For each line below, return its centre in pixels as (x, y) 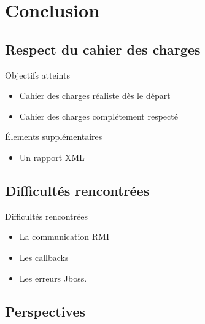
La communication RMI (64, 237)
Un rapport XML (52, 157)
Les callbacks (44, 257)
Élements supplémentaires (54, 137)
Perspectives (45, 311)
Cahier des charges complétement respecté (99, 116)
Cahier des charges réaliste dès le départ (95, 95)
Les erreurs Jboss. (53, 278)
